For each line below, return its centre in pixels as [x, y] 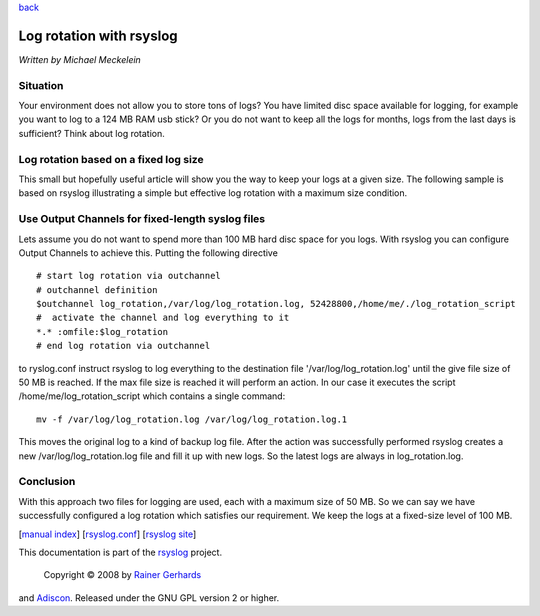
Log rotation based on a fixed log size [111, 159]
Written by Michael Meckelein [80, 59]
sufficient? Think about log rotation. [91, 133]
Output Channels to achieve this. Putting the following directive [148, 252]
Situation [41, 85]
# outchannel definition [97, 289]
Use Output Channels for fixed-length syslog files [142, 219]
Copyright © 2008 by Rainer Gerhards [122, 575]
